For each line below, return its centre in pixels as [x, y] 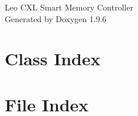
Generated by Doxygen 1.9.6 [56, 18]
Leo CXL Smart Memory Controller [69, 7]
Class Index [53, 59]
